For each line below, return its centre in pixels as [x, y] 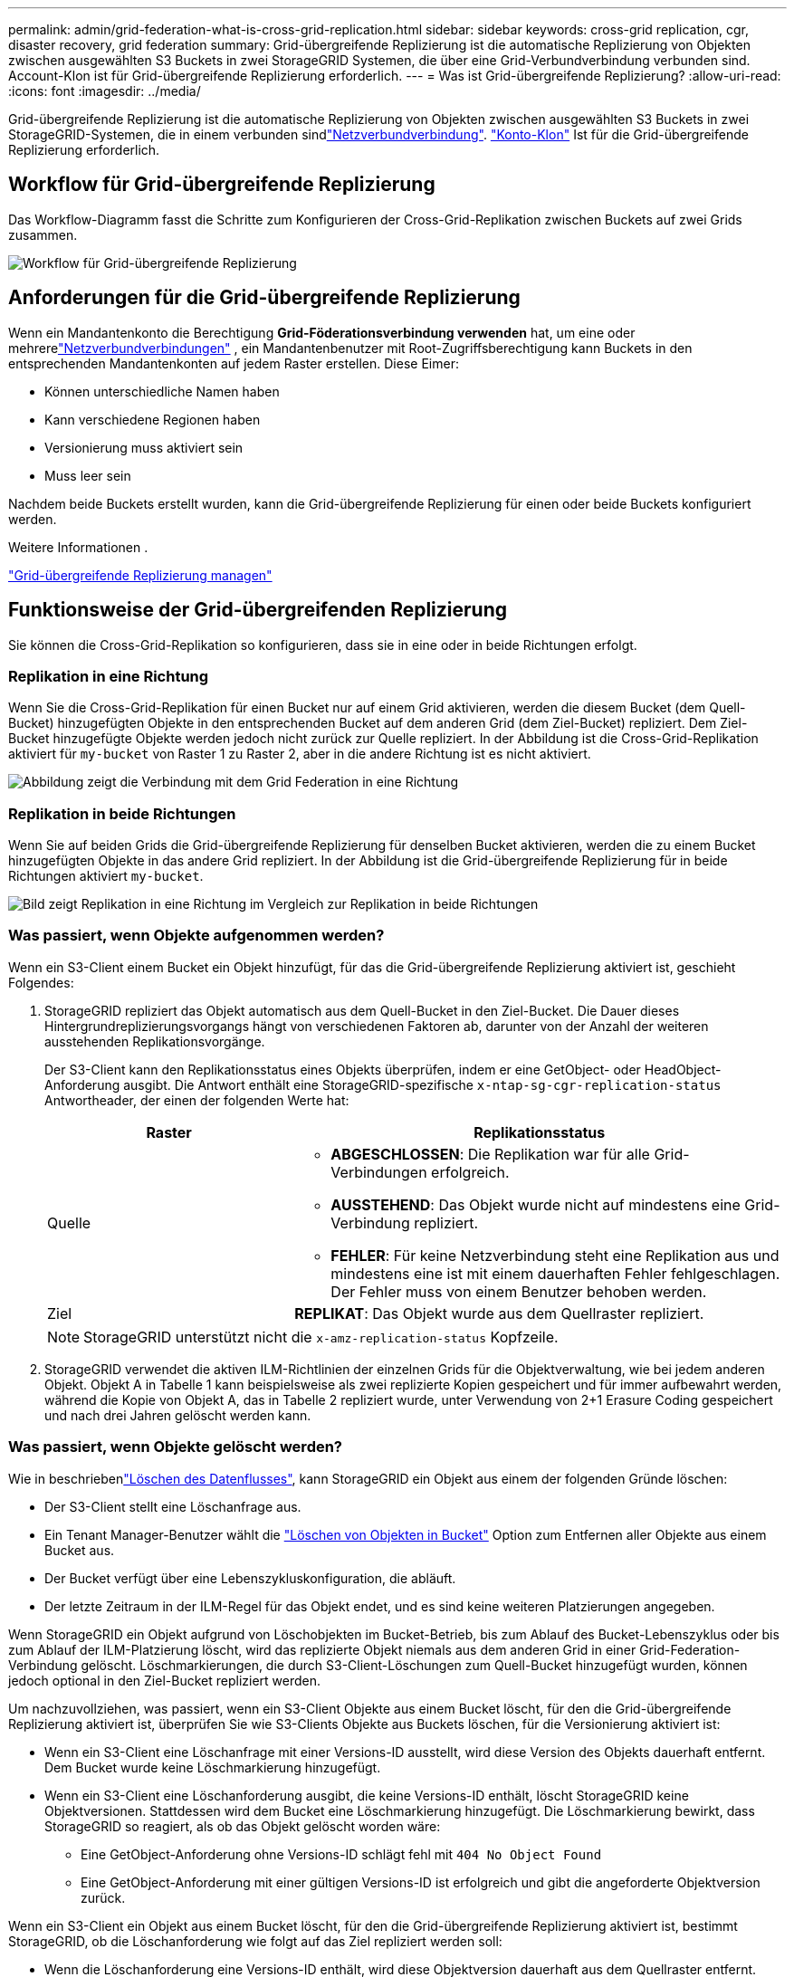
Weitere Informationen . [78, 547]
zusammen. [43, 234]
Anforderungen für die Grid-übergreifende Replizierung [264, 298]
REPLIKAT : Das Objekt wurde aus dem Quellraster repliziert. [499, 1313]
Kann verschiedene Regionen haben [153, 419]
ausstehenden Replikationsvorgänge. [155, 1041]
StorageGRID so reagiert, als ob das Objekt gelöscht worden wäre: [243, 1826]
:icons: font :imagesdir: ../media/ [105, 91]
